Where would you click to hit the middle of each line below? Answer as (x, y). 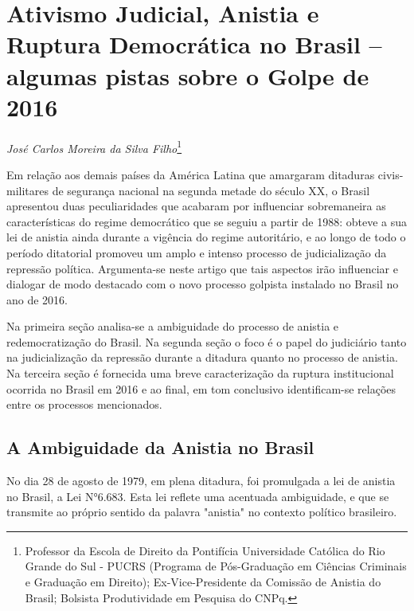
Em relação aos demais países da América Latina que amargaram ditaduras (191, 174)
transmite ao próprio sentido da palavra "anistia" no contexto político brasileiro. (202, 512)
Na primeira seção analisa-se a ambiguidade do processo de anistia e (173, 326)
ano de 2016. (37, 299)
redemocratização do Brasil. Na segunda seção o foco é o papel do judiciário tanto (207, 341)
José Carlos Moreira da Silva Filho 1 (94, 147)
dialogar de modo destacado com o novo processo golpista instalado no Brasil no (203, 284)
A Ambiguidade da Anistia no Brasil (160, 447)
